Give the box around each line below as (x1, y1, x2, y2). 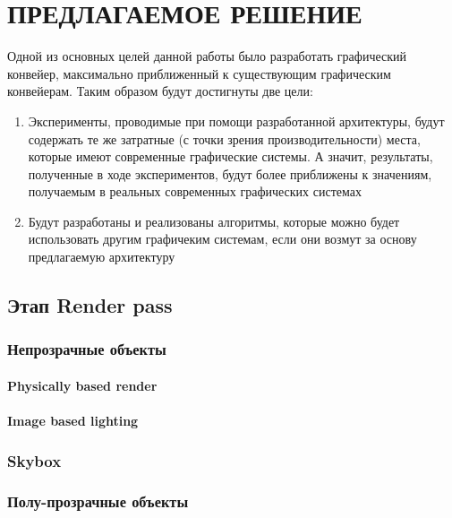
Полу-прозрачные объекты (7, 490, 189, 513)
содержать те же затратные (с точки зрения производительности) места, (28, 129, 421, 148)
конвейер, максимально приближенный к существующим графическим (7, 64, 391, 82)
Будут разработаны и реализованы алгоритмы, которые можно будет (28, 212, 400, 230)
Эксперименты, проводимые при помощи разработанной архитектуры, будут (28, 111, 445, 130)
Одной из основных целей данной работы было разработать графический (7, 47, 406, 65)
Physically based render (7, 376, 158, 394)
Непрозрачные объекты (7, 338, 166, 360)
